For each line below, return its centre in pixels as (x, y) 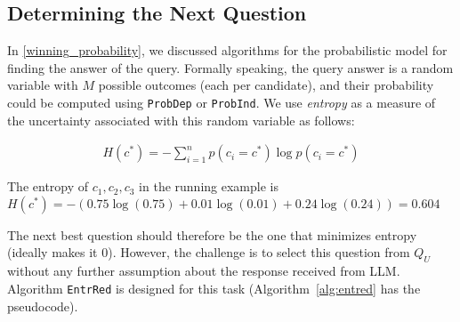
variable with (43, 85)
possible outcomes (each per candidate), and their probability (266, 85)
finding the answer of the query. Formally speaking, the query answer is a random (230, 67)
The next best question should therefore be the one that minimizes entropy (212, 234)
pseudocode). (43, 306)
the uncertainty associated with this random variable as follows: (181, 120)
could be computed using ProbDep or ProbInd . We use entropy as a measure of (222, 102)
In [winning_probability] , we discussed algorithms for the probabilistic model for (227, 50)
